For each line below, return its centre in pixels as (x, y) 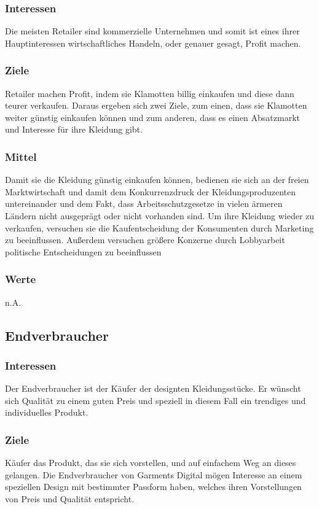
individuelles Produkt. (47, 412)
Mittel (21, 156)
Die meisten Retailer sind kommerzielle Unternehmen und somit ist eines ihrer (152, 31)
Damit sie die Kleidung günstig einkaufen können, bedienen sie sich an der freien (157, 180)
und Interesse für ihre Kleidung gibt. (74, 129)
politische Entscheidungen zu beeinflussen (83, 251)
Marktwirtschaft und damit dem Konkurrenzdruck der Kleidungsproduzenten (151, 191)
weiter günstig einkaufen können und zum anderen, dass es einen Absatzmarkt (153, 117)
